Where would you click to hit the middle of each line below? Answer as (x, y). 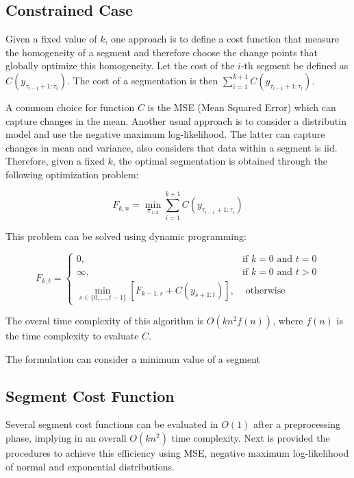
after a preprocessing (297, 424)
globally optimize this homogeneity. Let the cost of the (120, 65)
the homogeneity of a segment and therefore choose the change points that (162, 52)
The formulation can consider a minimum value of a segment (133, 358)
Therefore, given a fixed (55, 161)
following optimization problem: (72, 174)
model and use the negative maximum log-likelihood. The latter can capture (165, 134)
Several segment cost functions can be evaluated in (112, 424)
